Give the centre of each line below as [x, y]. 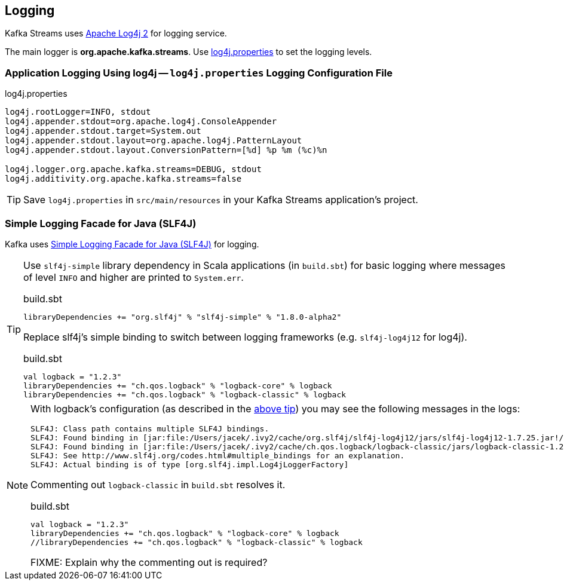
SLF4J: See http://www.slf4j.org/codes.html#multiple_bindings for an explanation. [218, 455]
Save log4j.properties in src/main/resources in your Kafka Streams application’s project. [221, 200]
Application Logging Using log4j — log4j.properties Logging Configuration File [199, 73]
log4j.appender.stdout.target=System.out [103, 131]
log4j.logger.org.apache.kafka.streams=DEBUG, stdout [133, 169]
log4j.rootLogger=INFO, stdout [78, 112]
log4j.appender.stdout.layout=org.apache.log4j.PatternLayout [154, 141]
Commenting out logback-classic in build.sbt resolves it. [158, 484]
